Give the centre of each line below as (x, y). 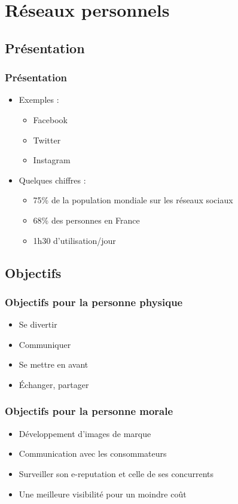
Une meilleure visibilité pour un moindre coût (103, 494)
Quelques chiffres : (52, 180)
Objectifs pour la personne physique (94, 302)
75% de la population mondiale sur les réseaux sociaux (133, 200)
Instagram (52, 160)
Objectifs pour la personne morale (89, 411)
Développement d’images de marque (85, 433)
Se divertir (38, 324)
